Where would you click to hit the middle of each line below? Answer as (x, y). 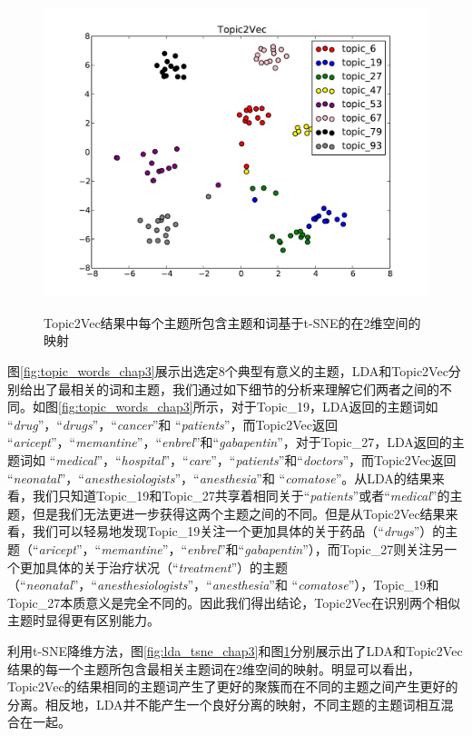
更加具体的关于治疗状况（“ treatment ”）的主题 (153, 567)
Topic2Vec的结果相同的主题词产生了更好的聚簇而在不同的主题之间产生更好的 (233, 686)
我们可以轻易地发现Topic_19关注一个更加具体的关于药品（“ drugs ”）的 (239, 531)
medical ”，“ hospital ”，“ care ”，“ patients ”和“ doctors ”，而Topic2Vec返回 (256, 459)
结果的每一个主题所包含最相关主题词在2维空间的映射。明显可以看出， (214, 668)
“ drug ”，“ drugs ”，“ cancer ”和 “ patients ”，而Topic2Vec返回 (172, 424)
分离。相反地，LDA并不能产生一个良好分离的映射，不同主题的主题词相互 (224, 704)
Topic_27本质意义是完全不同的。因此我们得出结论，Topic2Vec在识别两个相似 (234, 602)
